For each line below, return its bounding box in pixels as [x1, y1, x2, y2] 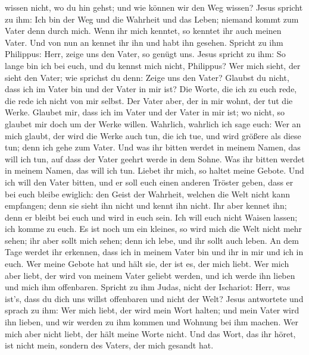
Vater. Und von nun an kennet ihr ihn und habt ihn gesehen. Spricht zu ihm [5, 36, 283, 48]
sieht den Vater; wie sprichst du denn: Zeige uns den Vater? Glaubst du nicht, [5, 71, 289, 83]
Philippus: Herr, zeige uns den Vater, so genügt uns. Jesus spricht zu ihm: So [5, 48, 286, 60]
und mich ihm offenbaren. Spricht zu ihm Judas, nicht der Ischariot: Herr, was [5, 281, 291, 293]
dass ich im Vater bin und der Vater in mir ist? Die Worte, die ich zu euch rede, [5, 83, 297, 95]
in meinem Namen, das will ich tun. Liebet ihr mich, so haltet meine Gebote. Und [5, 164, 304, 177]
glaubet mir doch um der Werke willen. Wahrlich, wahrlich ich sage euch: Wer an [5, 117, 301, 130]
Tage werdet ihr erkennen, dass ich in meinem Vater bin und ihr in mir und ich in [5, 246, 304, 258]
